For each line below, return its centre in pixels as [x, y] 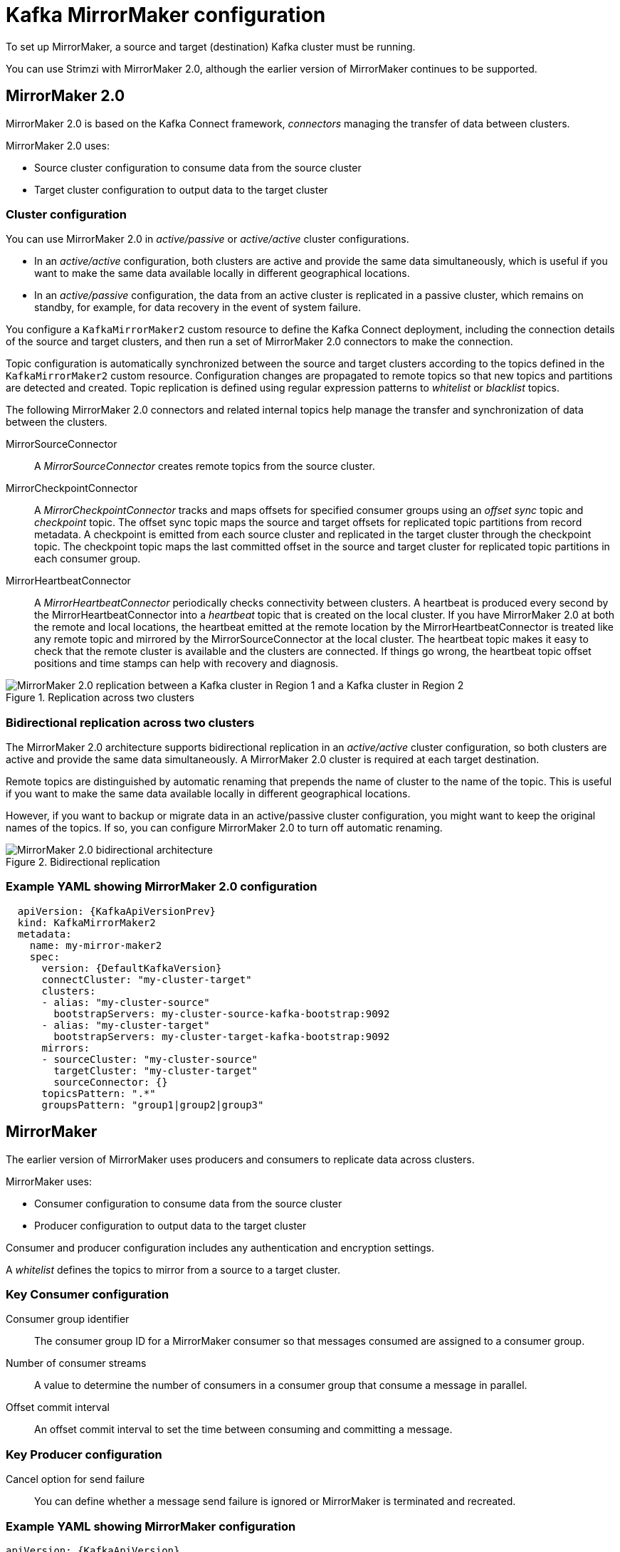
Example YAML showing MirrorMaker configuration [151, 1526]
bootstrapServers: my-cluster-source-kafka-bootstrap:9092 [222, 1013]
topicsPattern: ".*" [99, 1093]
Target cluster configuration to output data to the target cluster [181, 189]
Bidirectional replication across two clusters [130, 722]
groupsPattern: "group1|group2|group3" [153, 1105]
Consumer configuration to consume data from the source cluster [188, 1203]
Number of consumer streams [76, 1363]
